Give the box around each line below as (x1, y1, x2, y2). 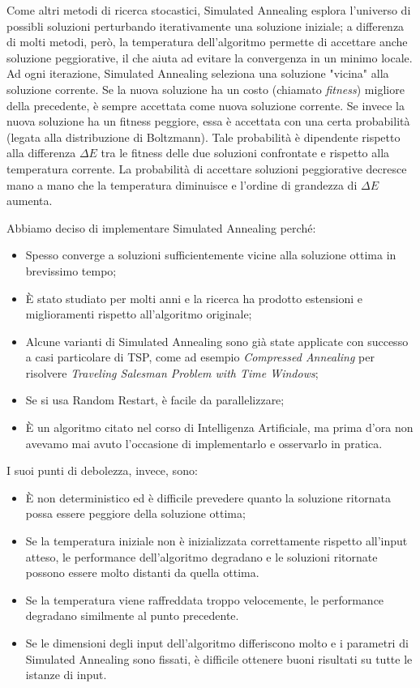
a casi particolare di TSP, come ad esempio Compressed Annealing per (25, 348, 375, 365)
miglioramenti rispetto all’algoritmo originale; (25, 306, 252, 323)
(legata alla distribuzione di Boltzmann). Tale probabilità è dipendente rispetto (6, 128, 401, 145)
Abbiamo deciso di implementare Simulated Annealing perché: (6, 219, 316, 236)
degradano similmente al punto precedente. (25, 607, 239, 624)
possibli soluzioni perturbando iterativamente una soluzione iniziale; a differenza (6, 17, 405, 34)
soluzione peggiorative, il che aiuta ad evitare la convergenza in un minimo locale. (6, 49, 413, 66)
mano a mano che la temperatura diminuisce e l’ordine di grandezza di (6, 176, 358, 193)
